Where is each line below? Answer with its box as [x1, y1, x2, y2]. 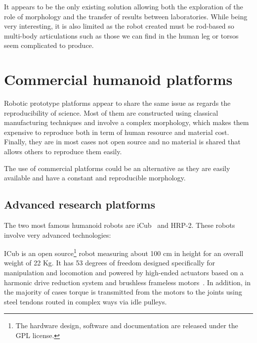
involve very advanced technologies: [4, 229, 111, 240]
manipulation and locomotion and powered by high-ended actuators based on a [4, 267, 244, 278]
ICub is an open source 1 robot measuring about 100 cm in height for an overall [4, 247, 244, 258]
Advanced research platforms [4, 197, 155, 212]
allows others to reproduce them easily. [4, 146, 122, 157]
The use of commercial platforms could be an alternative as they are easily [4, 163, 230, 173]
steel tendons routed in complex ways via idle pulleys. [4, 296, 167, 306]
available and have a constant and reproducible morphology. [4, 172, 186, 183]
